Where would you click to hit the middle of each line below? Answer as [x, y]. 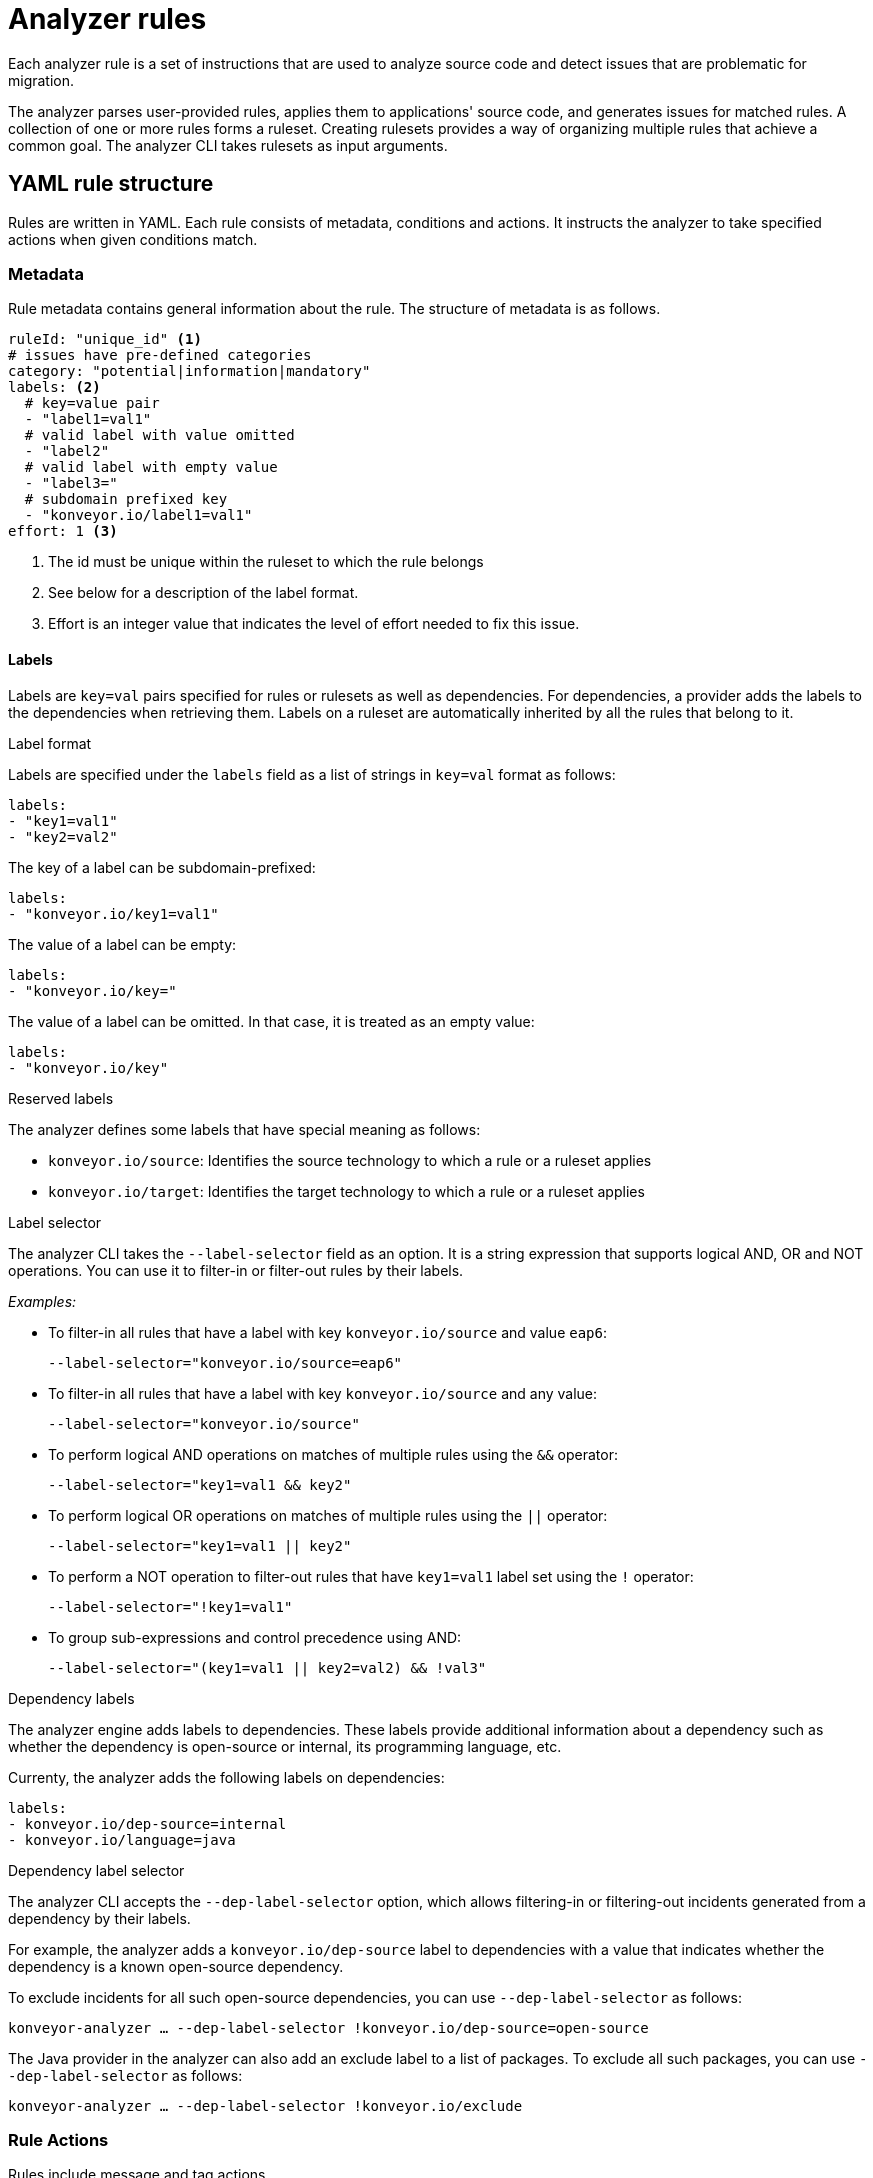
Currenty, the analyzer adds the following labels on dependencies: [226, 1777]
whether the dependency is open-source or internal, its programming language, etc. [285, 1746]
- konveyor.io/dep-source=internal [147, 1823]
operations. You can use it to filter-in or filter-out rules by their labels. [236, 1270]
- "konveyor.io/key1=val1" [113, 913]
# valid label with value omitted [159, 435]
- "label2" [67, 451]
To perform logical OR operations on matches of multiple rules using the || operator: [328, 1515]
